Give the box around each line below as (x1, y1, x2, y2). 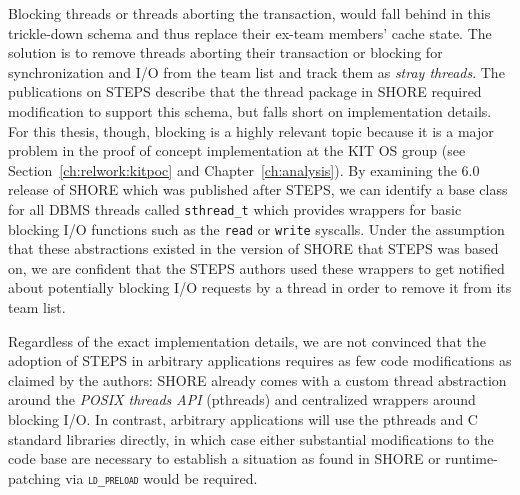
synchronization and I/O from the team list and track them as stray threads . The (8, 61, 505, 82)
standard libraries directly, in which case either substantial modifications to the (8, 428, 494, 449)
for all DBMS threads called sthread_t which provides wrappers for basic (8, 198, 462, 219)
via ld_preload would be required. (65, 467, 258, 488)
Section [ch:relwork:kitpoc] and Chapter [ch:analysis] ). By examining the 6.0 (8, 159, 480, 180)
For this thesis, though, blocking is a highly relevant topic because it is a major (8, 120, 494, 141)
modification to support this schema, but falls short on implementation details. (8, 100, 492, 121)
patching (8, 467, 61, 488)
